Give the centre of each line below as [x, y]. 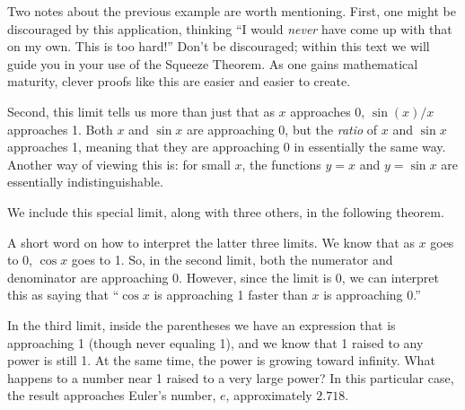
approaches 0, [328, 111]
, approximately [269, 395]
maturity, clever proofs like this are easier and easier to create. [179, 81]
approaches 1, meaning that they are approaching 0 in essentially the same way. [227, 147]
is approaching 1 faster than [231, 295]
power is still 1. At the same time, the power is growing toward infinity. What [221, 360]
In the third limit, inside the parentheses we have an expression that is [202, 324]
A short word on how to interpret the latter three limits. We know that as [211, 242]
